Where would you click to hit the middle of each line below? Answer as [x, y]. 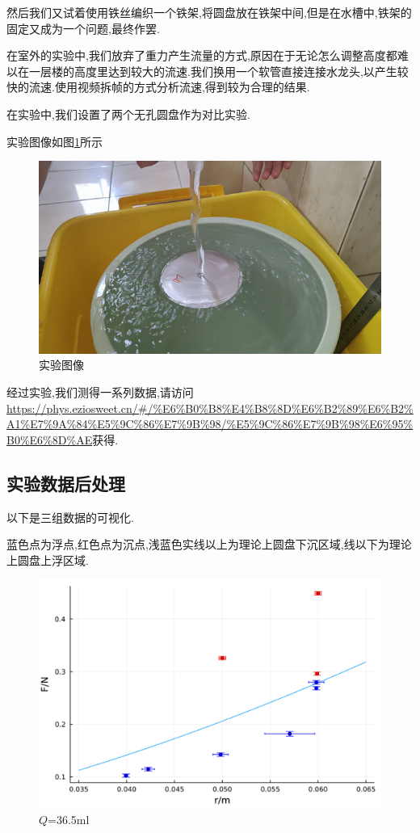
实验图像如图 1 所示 [55, 141]
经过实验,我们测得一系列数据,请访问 [100, 391]
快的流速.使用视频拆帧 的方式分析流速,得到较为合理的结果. [158, 87]
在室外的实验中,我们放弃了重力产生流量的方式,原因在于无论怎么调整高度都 [202, 55]
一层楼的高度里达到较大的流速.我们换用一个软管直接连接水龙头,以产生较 [218, 71]
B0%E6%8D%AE [50, 439]
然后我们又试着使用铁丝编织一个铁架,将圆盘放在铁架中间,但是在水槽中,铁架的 [209, 12]
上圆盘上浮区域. [48, 560]
